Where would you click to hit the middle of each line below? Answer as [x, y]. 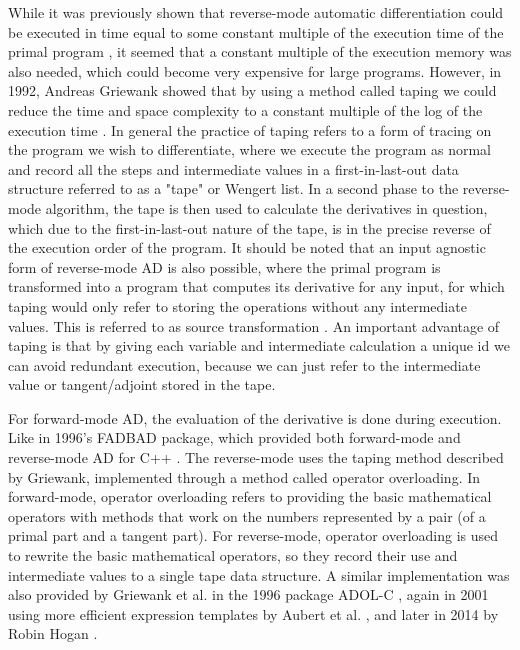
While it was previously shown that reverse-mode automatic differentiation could [256, 12]
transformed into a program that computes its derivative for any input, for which [256, 286]
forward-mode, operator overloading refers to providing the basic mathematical [250, 496]
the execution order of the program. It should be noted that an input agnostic [247, 247]
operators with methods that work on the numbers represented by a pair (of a [247, 515]
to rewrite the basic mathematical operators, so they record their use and [233, 555]
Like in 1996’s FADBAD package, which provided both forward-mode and [234, 437]
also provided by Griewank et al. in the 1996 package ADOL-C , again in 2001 [248, 594]
